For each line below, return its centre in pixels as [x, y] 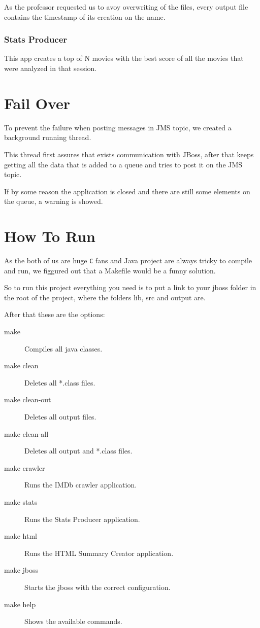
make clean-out [28, 399]
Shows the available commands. [73, 621]
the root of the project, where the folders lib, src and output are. [105, 297]
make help [20, 604]
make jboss [21, 570]
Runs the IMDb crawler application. [81, 485]
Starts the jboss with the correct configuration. [97, 587]
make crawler [25, 467]
